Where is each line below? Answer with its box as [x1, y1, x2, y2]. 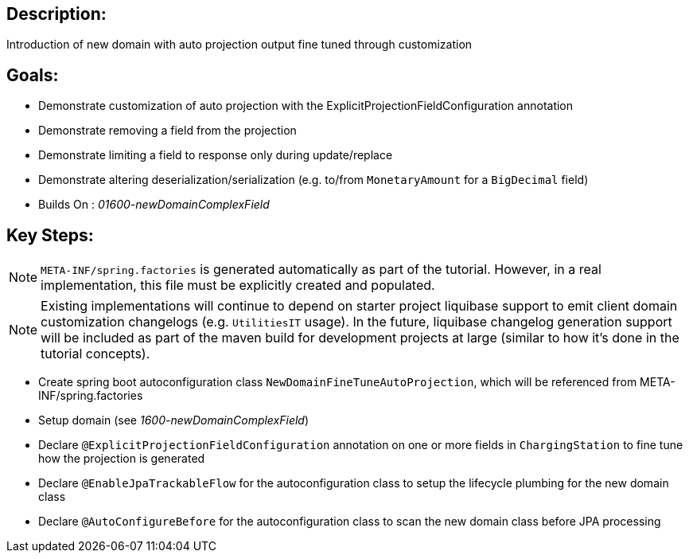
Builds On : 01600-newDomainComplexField [38, 197, 270, 212]
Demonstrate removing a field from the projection [38, 123, 297, 138]
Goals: [6, 64, 59, 85]
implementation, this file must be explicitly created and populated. [41, 277, 435, 294]
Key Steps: [6, 225, 94, 245]
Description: [6, 4, 107, 24]
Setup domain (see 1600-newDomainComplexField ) [38, 413, 309, 428]
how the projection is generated [38, 451, 205, 466]
